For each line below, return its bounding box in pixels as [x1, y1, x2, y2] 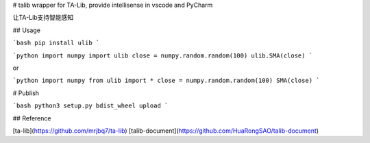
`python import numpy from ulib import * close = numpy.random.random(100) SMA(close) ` [12, 77, 320, 85]
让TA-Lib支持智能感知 [12, 14, 74, 22]
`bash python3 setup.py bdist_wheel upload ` [12, 102, 169, 109]
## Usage [12, 26, 41, 34]
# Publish [12, 89, 40, 97]
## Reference [12, 114, 51, 122]
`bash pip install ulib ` [12, 39, 100, 47]
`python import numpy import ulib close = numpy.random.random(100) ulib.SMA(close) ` [12, 51, 313, 60]
